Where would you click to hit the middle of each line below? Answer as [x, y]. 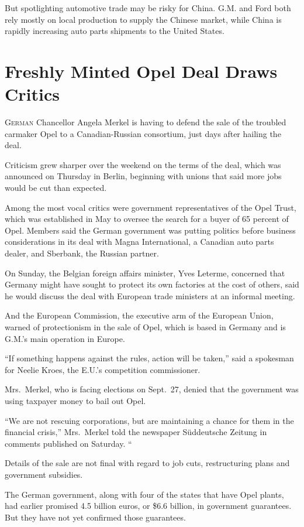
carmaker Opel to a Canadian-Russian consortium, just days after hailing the [143, 133]
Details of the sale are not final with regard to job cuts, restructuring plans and [147, 463]
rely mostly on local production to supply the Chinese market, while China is [143, 19]
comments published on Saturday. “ [68, 443]
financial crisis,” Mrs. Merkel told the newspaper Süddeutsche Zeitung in [136, 432]
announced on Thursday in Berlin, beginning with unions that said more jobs [143, 176]
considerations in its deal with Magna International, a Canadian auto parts [139, 242]
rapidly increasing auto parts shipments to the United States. [115, 31]
